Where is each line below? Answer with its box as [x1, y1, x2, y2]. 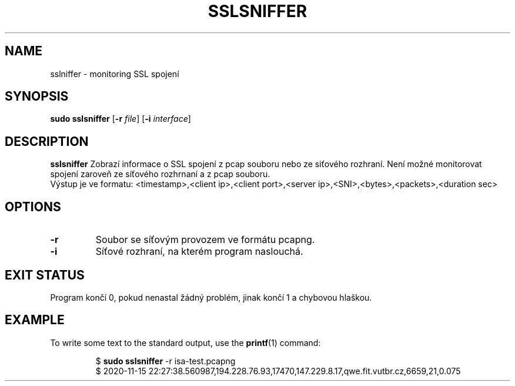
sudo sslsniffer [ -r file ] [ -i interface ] [50, 114, 191, 124]
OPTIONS [5, 199, 61, 214]
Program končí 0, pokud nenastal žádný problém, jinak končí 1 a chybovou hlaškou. [50, 292, 372, 302]
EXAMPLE [5, 312, 65, 328]
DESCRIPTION [5, 134, 89, 149]
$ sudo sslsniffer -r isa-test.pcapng [95, 355, 236, 366]
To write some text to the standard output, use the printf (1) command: [50, 337, 321, 348]
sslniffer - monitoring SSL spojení [50, 68, 179, 79]
